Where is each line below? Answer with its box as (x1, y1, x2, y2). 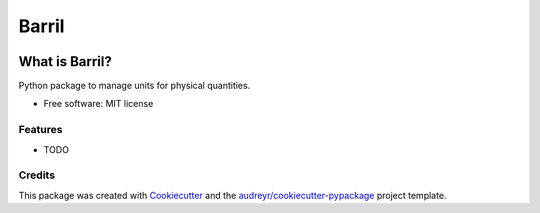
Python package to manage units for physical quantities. (18, 80, 251, 92)
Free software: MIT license (43, 98, 154, 110)
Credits (18, 168, 55, 182)
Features (18, 123, 63, 137)
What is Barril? (18, 53, 112, 70)
